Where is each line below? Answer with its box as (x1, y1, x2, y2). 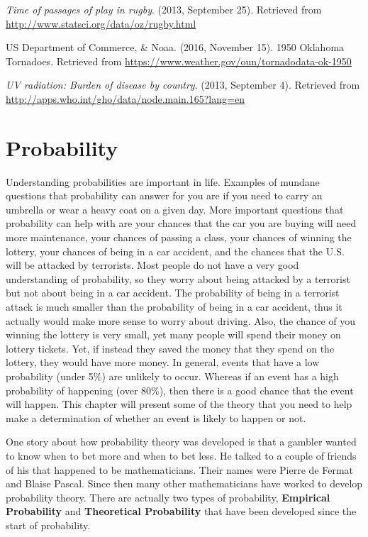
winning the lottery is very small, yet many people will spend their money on (6, 327, 341, 342)
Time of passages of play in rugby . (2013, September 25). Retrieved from (6, 2, 322, 16)
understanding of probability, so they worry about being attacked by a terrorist (6, 271, 350, 286)
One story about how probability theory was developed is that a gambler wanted (6, 434, 357, 449)
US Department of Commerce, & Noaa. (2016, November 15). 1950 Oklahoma (6, 40, 345, 55)
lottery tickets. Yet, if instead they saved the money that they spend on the (6, 341, 335, 355)
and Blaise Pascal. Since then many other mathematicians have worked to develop (6, 476, 363, 491)
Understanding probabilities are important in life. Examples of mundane (6, 174, 320, 189)
